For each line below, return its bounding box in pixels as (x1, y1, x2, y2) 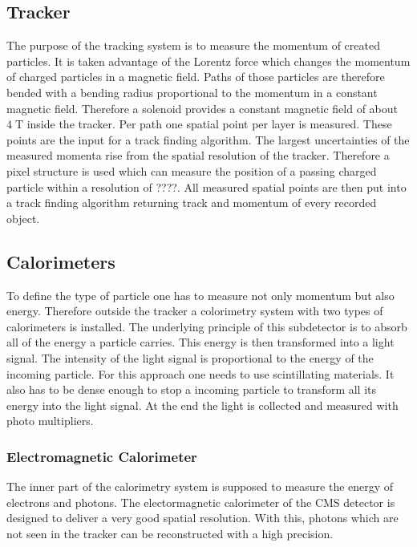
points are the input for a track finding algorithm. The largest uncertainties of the (6, 131, 410, 148)
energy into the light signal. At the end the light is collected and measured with (6, 396, 399, 413)
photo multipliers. (6, 412, 94, 429)
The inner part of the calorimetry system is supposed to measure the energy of (6, 478, 394, 495)
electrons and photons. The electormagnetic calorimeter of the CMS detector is (6, 493, 395, 510)
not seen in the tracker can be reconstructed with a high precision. (6, 525, 334, 541)
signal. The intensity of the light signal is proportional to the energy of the (6, 349, 374, 366)
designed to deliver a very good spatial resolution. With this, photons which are (6, 509, 399, 526)
